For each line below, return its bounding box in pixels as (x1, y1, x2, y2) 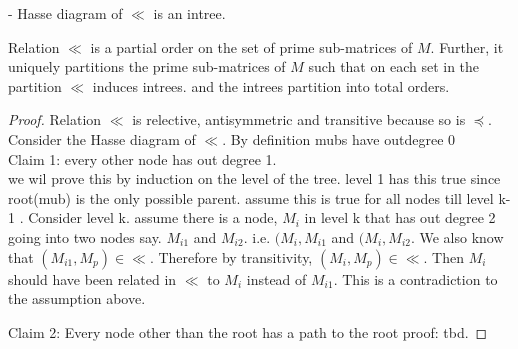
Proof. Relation (8, 109, 102, 130)
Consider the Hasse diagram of (8, 128, 196, 149)
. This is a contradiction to (333, 268, 498, 289)
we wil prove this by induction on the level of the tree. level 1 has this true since (8, 168, 501, 189)
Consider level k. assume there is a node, (28, 207, 278, 228)
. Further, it (430, 36, 504, 57)
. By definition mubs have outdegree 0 (222, 128, 456, 149)
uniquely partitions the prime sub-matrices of (8, 56, 286, 77)
